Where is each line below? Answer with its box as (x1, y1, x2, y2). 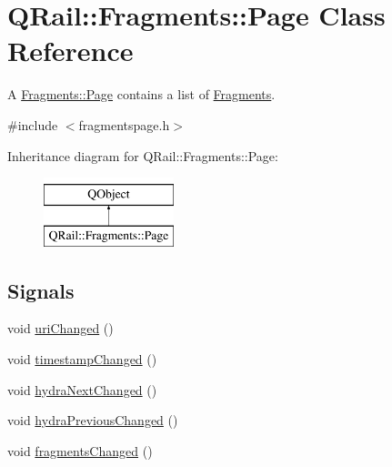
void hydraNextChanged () (7, 380, 157, 399)
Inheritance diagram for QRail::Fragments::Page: (7, 146, 278, 165)
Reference (7, 32, 134, 69)
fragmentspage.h (78, 115, 170, 134)
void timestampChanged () (7, 350, 157, 369)
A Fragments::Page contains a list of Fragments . (7, 85, 276, 104)
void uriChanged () (7, 319, 114, 338)
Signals (7, 276, 75, 304)
